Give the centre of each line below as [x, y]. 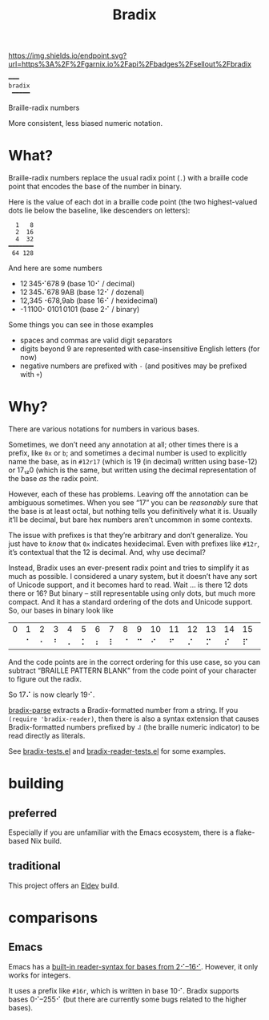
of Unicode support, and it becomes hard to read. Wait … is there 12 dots [128, 585]
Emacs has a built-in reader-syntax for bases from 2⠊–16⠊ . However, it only [133, 966]
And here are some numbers [55, 268]
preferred [33, 813]
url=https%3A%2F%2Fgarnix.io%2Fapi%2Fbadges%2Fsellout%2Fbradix [130, 64]
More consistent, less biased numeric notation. [86, 123]
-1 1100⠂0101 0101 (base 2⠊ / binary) [80, 310]
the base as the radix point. [53, 479]
